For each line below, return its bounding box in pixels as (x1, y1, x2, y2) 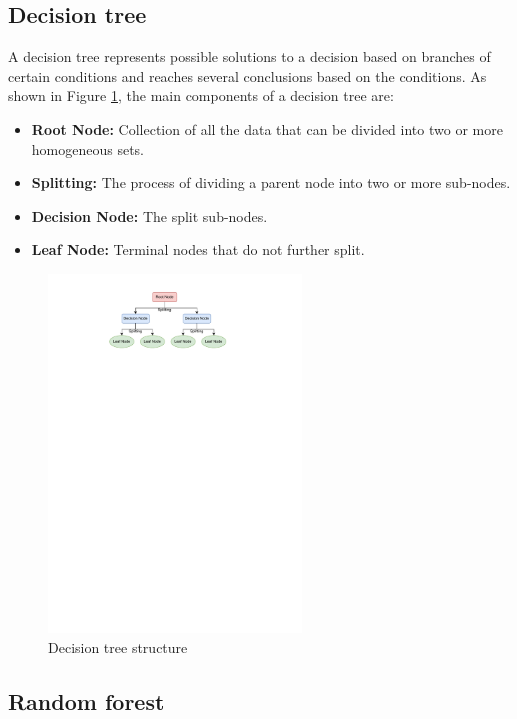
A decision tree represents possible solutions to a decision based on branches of (8, 46, 491, 67)
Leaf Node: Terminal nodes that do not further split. (31, 239, 365, 260)
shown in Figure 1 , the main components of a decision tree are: (8, 85, 394, 106)
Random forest (8, 685, 165, 716)
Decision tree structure (48, 636, 188, 657)
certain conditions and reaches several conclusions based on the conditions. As (8, 65, 487, 86)
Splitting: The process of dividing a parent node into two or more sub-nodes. (31, 172, 511, 193)
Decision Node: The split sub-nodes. (31, 205, 268, 226)
